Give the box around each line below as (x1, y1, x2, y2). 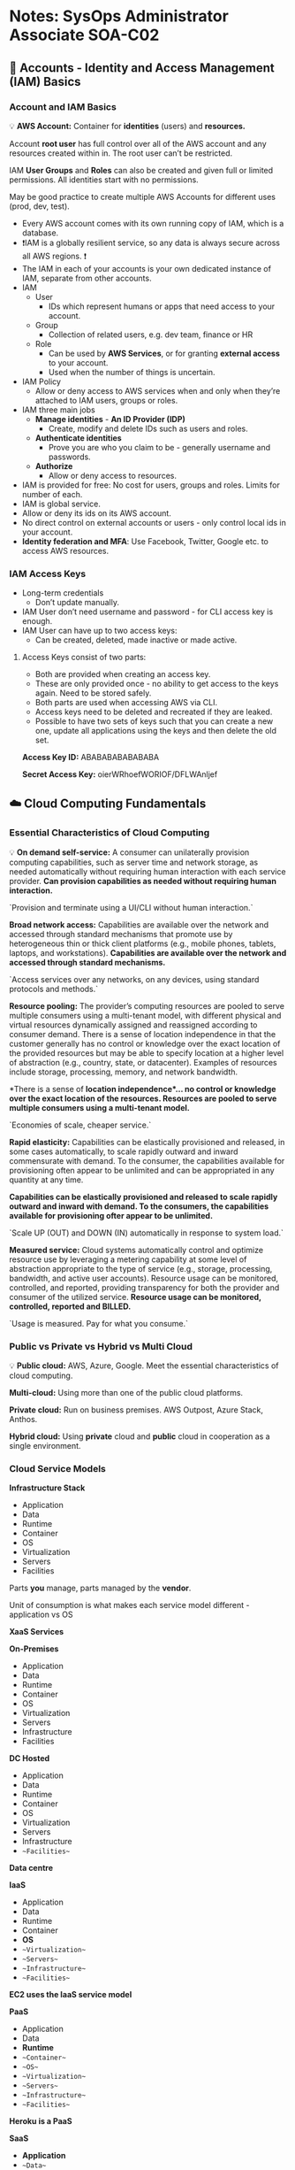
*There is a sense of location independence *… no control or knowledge (9, 1083, 276, 1094)
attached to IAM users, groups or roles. (34, 395, 178, 405)
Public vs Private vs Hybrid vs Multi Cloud (9, 1340, 193, 1352)
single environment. (9, 1441, 81, 1451)
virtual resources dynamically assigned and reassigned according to (9, 1020, 258, 1030)
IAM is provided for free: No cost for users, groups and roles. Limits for (21, 480, 281, 490)
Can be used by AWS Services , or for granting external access (48, 348, 281, 358)
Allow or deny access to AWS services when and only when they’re (34, 385, 281, 396)
